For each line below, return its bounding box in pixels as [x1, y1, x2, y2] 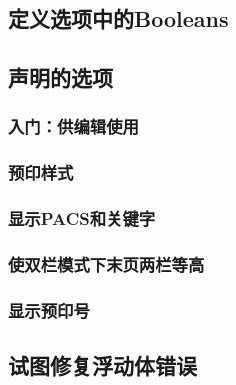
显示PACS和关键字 [8, 206, 156, 231]
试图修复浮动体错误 [8, 350, 197, 381]
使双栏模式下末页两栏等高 [8, 252, 205, 277]
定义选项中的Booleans [8, 3, 229, 34]
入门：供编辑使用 [8, 114, 139, 139]
